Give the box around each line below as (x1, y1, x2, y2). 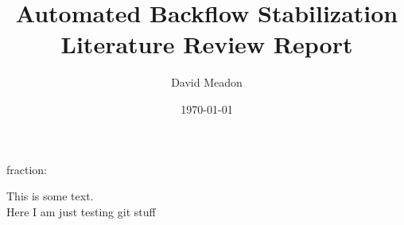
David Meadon (171, 74, 243, 91)
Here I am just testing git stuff (6, 203, 156, 219)
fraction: (6, 161, 48, 177)
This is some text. (6, 188, 94, 204)
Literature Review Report (60, 28, 353, 60)
